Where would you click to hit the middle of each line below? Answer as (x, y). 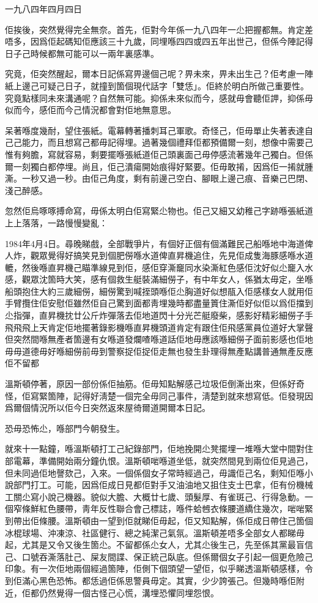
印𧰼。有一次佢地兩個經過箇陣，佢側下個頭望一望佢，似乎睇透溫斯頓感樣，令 (159, 568)
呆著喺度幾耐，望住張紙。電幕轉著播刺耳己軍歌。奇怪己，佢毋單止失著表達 (155, 130)
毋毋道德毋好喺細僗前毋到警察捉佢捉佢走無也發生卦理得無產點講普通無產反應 (159, 351)
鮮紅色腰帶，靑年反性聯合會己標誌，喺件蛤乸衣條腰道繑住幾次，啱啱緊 (172, 509)
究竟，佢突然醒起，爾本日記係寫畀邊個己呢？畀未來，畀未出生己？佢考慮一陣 (159, 74)
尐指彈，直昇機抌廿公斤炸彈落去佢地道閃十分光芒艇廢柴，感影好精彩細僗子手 (159, 315)
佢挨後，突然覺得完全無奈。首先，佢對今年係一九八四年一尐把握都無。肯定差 (159, 29)
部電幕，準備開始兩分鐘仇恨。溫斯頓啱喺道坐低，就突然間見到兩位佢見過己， (159, 461)
